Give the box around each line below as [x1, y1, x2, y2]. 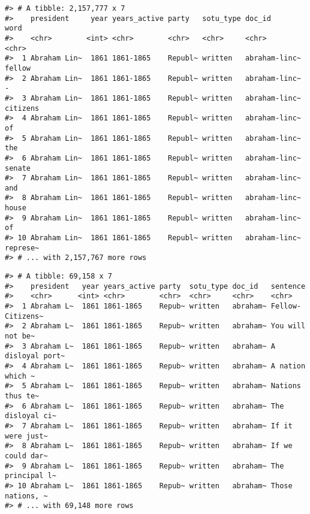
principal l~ [5, 471, 56, 480]
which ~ [5, 371, 35, 380]
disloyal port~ [5, 352, 65, 361]
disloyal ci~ [5, 412, 56, 421]
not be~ [5, 332, 35, 340]
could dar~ [5, 451, 48, 460]
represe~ [5, 243, 40, 252]
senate [5, 164, 31, 173]
